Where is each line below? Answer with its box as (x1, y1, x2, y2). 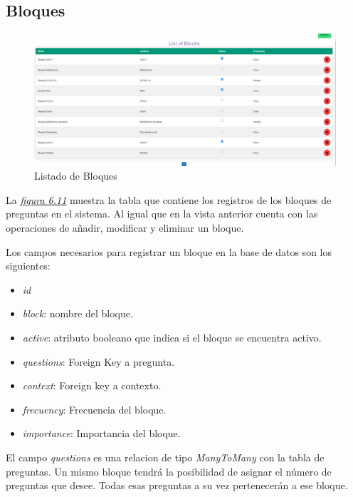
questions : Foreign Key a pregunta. (22, 354, 175, 369)
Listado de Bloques (34, 168, 117, 183)
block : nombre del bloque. (22, 306, 133, 321)
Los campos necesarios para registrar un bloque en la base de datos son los (6, 244, 332, 259)
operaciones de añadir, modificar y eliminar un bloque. (6, 220, 244, 235)
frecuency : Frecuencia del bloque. (22, 401, 167, 416)
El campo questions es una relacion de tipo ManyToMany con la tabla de (6, 450, 325, 465)
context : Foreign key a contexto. (22, 378, 162, 393)
